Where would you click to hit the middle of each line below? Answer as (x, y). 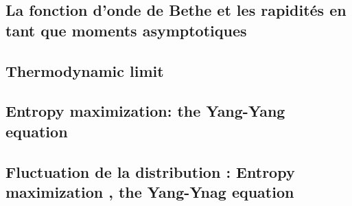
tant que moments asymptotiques (126, 30)
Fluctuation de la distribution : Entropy (150, 171)
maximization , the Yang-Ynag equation (150, 191)
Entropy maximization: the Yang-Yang (145, 111)
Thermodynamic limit (85, 70)
